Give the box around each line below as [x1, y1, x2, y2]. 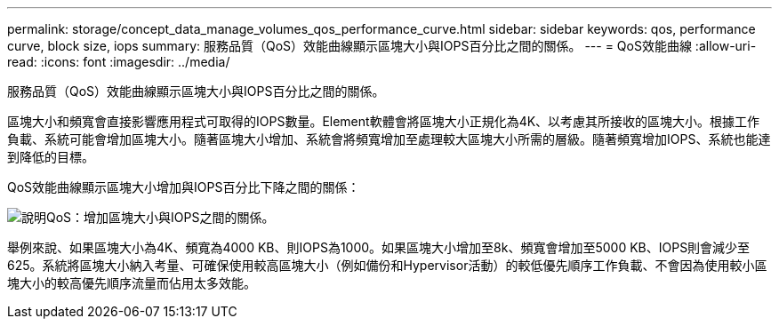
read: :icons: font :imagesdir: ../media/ [7, 54, 230, 69]
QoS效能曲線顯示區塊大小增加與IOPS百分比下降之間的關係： [7, 179, 360, 195]
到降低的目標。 [7, 149, 94, 164]
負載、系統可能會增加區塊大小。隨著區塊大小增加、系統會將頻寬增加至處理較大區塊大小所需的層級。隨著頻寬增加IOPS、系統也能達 [7, 131, 771, 147]
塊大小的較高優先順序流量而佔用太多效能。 [7, 275, 256, 290]
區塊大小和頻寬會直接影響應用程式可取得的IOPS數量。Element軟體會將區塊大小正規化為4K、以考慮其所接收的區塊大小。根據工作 [7, 114, 760, 129]
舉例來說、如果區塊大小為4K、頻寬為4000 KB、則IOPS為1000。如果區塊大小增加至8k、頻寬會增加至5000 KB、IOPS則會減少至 [7, 240, 751, 255]
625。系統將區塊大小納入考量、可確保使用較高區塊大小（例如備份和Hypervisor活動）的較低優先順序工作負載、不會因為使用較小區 [7, 258, 767, 273]
